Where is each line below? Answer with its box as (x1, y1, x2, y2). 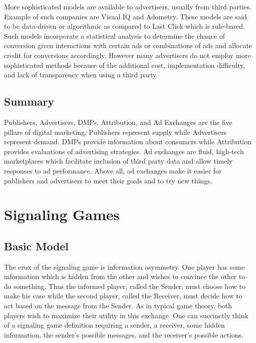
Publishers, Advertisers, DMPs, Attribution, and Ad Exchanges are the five (4, 116, 232, 127)
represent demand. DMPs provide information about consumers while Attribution (4, 136, 252, 147)
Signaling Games (4, 204, 120, 225)
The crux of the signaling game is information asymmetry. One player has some (4, 261, 245, 272)
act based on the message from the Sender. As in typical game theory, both (4, 300, 232, 311)
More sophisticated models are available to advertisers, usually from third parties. (4, 1, 252, 11)
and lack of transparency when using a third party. (4, 69, 158, 80)
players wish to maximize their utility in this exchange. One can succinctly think (4, 310, 249, 320)
